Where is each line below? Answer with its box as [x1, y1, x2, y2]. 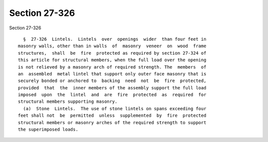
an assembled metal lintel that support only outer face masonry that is [18, 71, 206, 76]
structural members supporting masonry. [18, 99, 118, 104]
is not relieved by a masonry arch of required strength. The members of [18, 64, 206, 70]
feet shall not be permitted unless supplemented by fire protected [18, 113, 206, 119]
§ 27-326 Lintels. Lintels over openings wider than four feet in [23, 36, 206, 42]
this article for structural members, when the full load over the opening [18, 57, 206, 63]
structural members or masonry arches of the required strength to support [18, 120, 206, 125]
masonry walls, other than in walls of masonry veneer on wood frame [18, 43, 206, 49]
